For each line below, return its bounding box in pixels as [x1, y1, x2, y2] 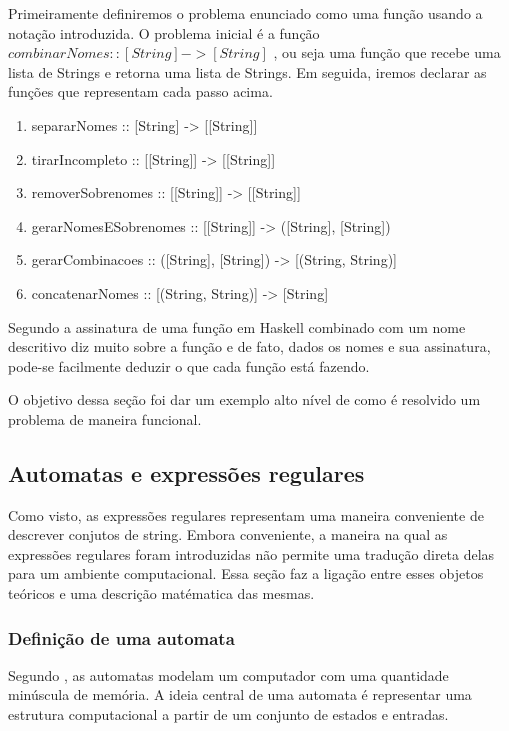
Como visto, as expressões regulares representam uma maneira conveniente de [8, 504, 484, 525]
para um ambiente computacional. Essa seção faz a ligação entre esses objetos [8, 563, 484, 584]
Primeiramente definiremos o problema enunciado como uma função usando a [8, 3, 483, 23]
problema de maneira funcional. [8, 408, 202, 429]
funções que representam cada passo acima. [8, 81, 273, 102]
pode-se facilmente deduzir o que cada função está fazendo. [8, 355, 370, 376]
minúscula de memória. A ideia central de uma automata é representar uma [8, 684, 472, 705]
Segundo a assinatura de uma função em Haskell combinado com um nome [8, 316, 466, 337]
